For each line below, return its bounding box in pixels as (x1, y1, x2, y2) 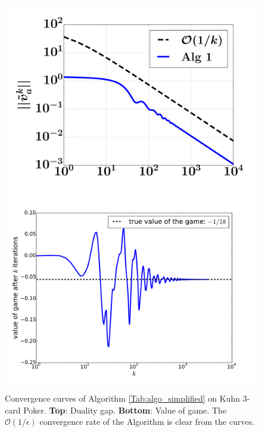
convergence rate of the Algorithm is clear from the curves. (39, 415, 255, 428)
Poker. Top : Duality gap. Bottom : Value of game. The (23, 403, 227, 416)
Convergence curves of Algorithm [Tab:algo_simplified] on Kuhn (5, 391, 241, 404)
